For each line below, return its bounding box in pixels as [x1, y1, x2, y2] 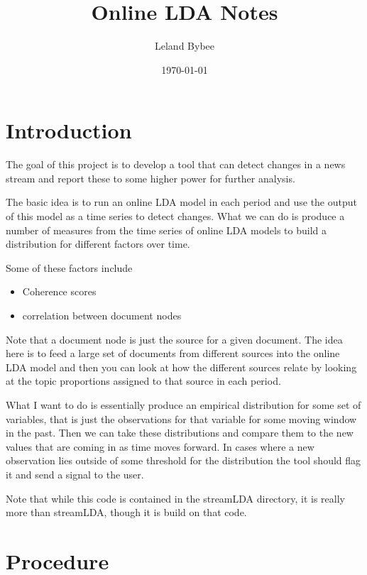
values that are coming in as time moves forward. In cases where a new [6, 439, 314, 454]
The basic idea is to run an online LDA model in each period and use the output [6, 195, 357, 209]
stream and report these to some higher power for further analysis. [6, 170, 295, 185]
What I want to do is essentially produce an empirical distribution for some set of [6, 397, 361, 412]
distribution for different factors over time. [6, 236, 190, 251]
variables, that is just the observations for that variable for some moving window [6, 411, 357, 426]
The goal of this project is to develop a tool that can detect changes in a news [6, 157, 346, 172]
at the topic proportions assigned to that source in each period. [6, 373, 281, 388]
